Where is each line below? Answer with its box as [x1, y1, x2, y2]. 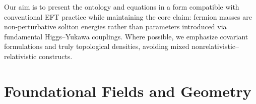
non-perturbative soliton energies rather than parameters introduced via [4, 21, 227, 32]
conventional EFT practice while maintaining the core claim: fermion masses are [4, 11, 252, 22]
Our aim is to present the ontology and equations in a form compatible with [4, 2, 239, 12]
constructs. [38, 50, 73, 61]
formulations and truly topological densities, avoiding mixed [4, 41, 189, 51]
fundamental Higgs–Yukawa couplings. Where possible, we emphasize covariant [4, 31, 248, 41]
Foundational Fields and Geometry [4, 80, 251, 101]
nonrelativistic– [191, 41, 239, 51]
